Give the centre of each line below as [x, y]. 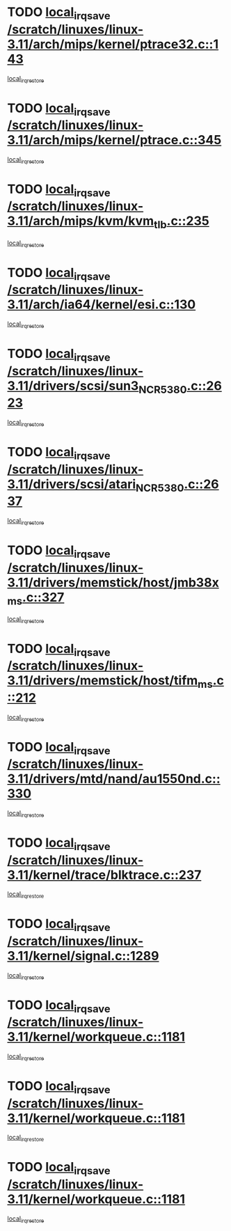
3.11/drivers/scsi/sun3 [73, 385]
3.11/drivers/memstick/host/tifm [103, 681]
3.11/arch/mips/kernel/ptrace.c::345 [114, 140]
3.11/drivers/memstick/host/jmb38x [113, 582]
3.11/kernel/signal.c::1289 [83, 956]
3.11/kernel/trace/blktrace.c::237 [104, 875]
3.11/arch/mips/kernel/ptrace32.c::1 [113, 44]
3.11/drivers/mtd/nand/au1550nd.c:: [114, 779]
